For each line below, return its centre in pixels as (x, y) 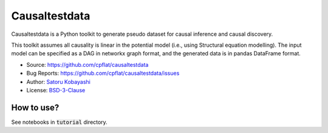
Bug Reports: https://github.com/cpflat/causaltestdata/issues (103, 73)
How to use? (35, 107)
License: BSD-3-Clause (56, 90)
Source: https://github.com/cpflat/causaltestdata (87, 64)
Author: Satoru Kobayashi (58, 81)
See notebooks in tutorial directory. (59, 122)
